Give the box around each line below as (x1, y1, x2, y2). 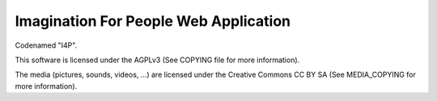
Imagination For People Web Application (15, 12, 291, 30)
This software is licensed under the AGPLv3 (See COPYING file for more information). (15, 55, 300, 65)
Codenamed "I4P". (15, 40, 78, 50)
